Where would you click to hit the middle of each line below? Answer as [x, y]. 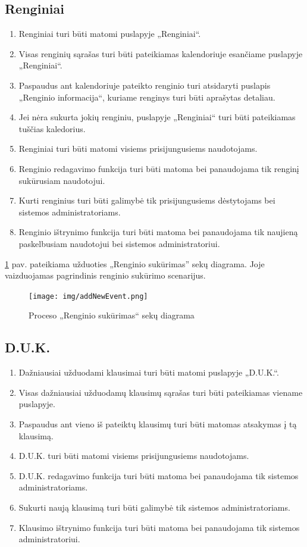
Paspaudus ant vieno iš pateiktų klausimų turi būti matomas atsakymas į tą [158, 423]
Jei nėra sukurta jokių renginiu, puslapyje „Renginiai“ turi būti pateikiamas [157, 117]
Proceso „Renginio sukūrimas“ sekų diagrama [112, 315]
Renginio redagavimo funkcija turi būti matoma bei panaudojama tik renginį [159, 168]
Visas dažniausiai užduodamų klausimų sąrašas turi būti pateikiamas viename [161, 392]
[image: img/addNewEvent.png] [88, 296]
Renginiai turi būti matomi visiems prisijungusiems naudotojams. [138, 149]
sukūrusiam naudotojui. [62, 180]
